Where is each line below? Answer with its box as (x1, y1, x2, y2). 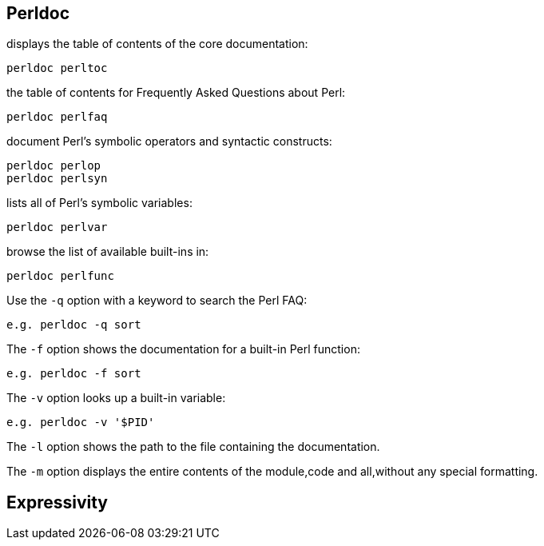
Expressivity (6, 492, 109, 512)
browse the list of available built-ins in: (6, 245, 209, 259)
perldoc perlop (6, 159, 101, 173)
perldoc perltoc (6, 62, 108, 75)
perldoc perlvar (6, 221, 108, 234)
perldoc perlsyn (6, 172, 108, 185)
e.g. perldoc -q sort (6, 318, 141, 332)
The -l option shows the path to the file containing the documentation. (6, 440, 380, 454)
